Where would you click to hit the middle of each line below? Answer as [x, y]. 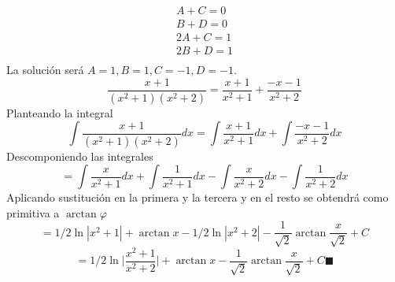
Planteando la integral [60, 112]
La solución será [45, 70]
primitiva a [33, 212]
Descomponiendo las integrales [80, 156]
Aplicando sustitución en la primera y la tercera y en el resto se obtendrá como [197, 197]
